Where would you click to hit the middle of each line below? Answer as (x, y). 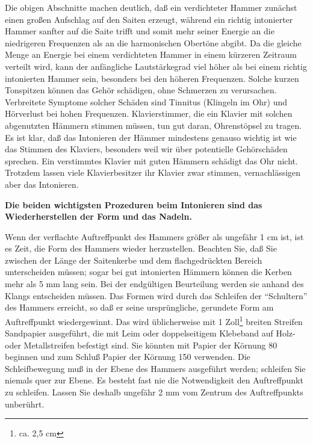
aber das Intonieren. (42, 184)
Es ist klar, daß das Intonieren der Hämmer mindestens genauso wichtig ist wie (151, 137)
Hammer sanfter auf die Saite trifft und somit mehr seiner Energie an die (140, 31)
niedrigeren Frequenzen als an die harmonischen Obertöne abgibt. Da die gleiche (153, 42)
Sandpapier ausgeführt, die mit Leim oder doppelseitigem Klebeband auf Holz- (150, 333)
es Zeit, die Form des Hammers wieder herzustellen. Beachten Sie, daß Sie (141, 248)
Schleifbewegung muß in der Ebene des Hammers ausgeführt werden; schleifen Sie (155, 368)
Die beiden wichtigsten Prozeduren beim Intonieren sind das (134, 204)
